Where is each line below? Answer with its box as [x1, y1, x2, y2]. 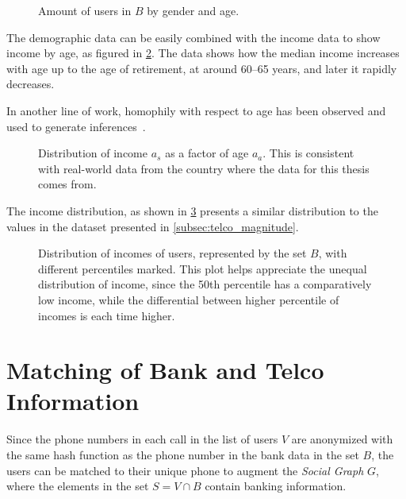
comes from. [38, 176, 97, 192]
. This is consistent [262, 145, 354, 161]
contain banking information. [205, 478, 347, 494]
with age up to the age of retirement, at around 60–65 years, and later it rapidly [6, 60, 397, 76]
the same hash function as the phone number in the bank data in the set [6, 447, 359, 462]
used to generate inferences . [6, 118, 146, 134]
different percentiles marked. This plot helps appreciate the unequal [38, 260, 367, 277]
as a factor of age [165, 145, 249, 161]
